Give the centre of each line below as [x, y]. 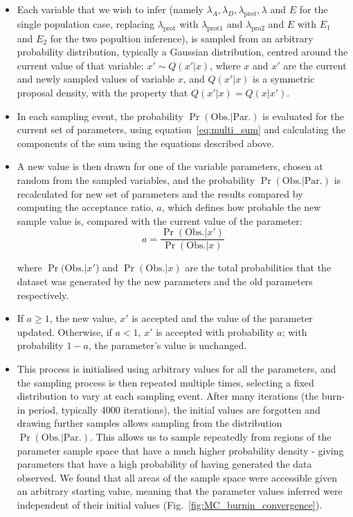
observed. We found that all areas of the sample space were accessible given [177, 477]
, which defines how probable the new [241, 207]
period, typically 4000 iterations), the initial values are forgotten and [174, 409]
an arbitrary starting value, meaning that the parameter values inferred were [180, 491]
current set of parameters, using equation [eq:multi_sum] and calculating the [181, 129]
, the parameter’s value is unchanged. [168, 345]
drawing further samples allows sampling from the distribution [150, 423]
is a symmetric [284, 79]
